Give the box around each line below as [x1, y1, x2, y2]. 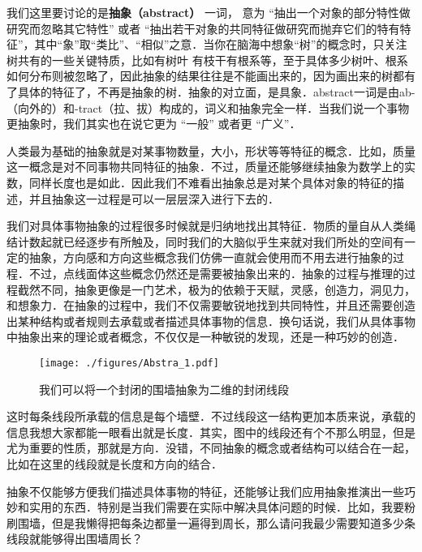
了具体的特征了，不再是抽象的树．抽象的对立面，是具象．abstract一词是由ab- [6, 83, 416, 100]
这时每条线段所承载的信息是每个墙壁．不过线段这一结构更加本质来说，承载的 [6, 408, 416, 425]
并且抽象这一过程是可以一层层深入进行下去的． [28, 190, 279, 207]
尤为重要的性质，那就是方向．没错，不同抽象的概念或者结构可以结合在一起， [6, 439, 416, 456]
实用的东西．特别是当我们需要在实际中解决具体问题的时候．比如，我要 [28, 499, 404, 516]
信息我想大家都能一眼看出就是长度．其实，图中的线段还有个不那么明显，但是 [6, 423, 416, 440]
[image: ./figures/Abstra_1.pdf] [39, 357, 219, 369]
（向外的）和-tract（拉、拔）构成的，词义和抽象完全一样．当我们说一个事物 [6, 99, 410, 116]
